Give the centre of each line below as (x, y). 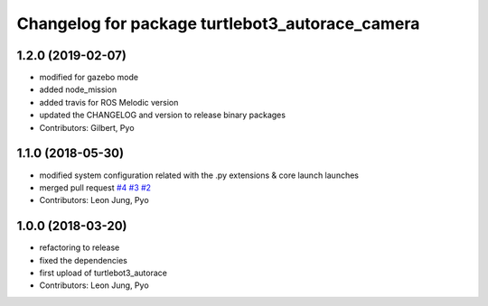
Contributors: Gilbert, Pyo (87, 127)
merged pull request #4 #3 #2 (95, 187)
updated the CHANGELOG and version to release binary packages (163, 115)
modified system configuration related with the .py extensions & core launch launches (199, 175)
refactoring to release (80, 247)
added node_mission (78, 89)
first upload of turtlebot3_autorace (103, 273)
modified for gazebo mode (89, 78)
